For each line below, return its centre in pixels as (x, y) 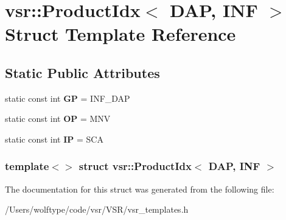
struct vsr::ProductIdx (135, 166)
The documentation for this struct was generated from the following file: (140, 189)
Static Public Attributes (82, 72)
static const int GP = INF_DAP (68, 98)
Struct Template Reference (120, 34)
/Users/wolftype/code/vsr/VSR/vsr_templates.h (97, 209)
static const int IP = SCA (54, 139)
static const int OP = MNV (58, 119)
